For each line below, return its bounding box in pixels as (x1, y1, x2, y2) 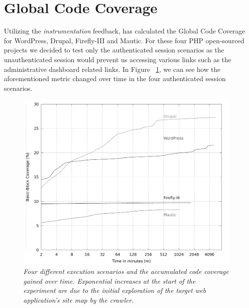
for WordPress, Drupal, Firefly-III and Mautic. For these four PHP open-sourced (4, 35, 245, 45)
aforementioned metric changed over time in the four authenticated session (4, 73, 226, 84)
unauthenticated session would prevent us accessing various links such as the (4, 54, 232, 64)
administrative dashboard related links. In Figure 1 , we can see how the (4, 64, 220, 74)
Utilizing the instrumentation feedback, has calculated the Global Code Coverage (4, 26, 245, 36)
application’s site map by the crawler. (23, 294, 134, 305)
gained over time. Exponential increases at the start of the (23, 275, 196, 286)
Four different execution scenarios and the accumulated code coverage (23, 266, 229, 276)
